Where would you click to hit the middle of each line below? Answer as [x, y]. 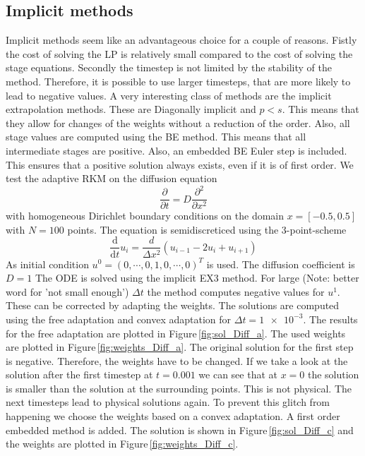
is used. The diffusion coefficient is [281, 264]
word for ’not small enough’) [67, 291]
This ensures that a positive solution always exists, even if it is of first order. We [180, 164]
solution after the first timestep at [79, 374]
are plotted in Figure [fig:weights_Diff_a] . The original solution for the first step [180, 347]
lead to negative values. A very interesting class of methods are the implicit [169, 95]
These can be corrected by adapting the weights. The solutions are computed [173, 305]
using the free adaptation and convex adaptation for [119, 319]
